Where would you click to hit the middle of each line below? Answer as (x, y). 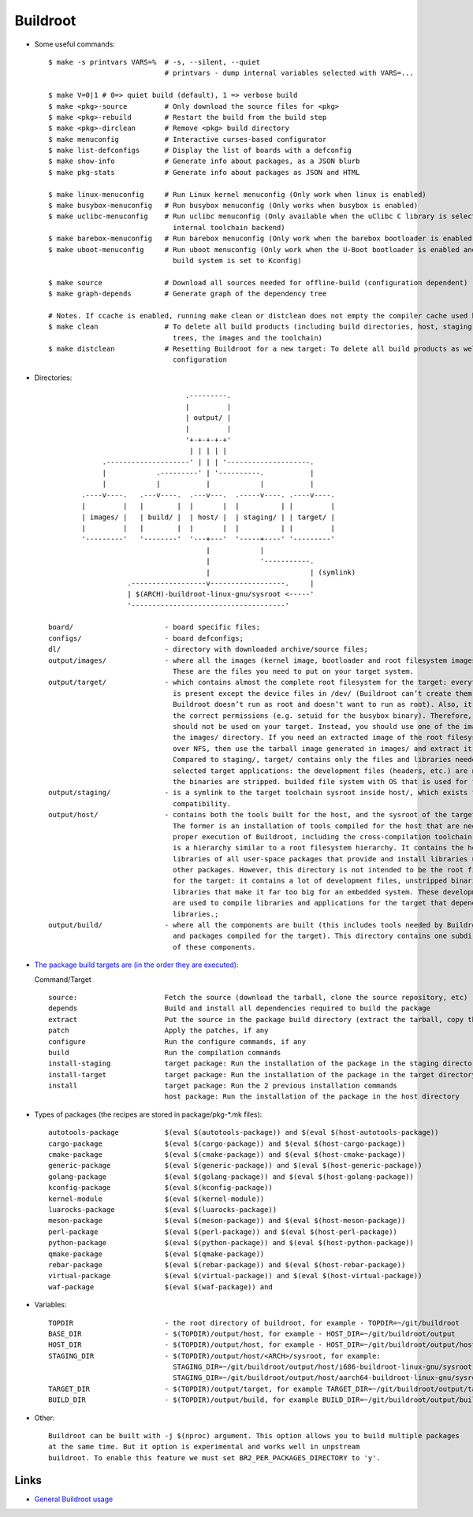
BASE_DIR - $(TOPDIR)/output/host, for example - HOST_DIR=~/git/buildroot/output (252, 1333)
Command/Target (63, 979)
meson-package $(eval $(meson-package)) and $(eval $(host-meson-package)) (227, 1221)
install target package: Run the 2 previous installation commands (223, 1086)
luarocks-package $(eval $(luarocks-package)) (163, 1210)
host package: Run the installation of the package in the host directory (312, 1097)
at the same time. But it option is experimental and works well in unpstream (204, 1447)
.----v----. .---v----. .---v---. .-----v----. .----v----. (208, 495)
